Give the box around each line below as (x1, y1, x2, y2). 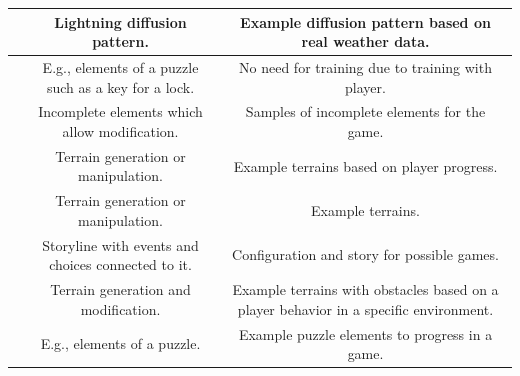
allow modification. (62, 120, 179, 141)
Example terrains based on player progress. (233, 155, 498, 176)
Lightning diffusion (54, 11, 187, 32)
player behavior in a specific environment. (237, 298, 494, 319)
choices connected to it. (49, 254, 192, 275)
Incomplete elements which (38, 101, 203, 122)
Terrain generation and (50, 279, 191, 300)
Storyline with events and (42, 234, 199, 255)
